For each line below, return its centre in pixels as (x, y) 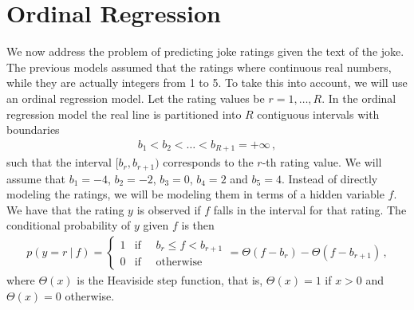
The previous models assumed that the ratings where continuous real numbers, (199, 67)
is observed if (169, 209)
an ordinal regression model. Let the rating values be (136, 98)
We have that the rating (65, 209)
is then (198, 225)
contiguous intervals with (318, 114)
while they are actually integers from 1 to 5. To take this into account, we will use (207, 82)
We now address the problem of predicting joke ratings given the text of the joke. (205, 51)
